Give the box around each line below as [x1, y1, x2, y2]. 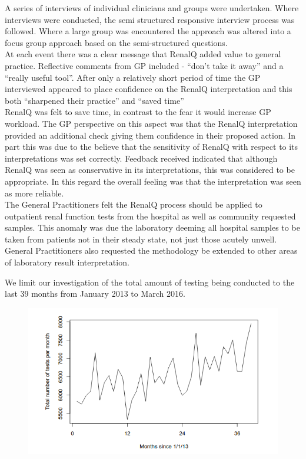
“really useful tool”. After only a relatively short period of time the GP [5, 71, 261, 83]
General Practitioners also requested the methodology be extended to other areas [5, 244, 298, 257]
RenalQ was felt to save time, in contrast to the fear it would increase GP [5, 106, 271, 118]
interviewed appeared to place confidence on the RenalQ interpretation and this [5, 83, 292, 95]
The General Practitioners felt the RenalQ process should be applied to [5, 198, 262, 211]
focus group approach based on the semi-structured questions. [5, 36, 228, 48]
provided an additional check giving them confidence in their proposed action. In [5, 129, 296, 141]
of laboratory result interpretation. [5, 256, 129, 268]
